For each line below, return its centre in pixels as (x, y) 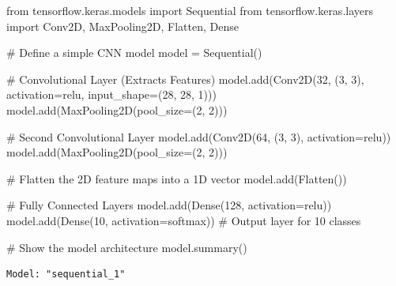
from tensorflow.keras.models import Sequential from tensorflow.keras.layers (190, 10)
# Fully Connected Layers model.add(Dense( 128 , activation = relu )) (169, 205)
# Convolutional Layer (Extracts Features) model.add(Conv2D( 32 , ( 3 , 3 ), (185, 79)
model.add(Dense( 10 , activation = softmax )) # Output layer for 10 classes (184, 220)
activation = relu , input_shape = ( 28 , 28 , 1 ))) (111, 94)
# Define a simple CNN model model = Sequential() (134, 53)
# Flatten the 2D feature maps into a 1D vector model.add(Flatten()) (177, 178)
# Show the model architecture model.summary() (127, 247)
